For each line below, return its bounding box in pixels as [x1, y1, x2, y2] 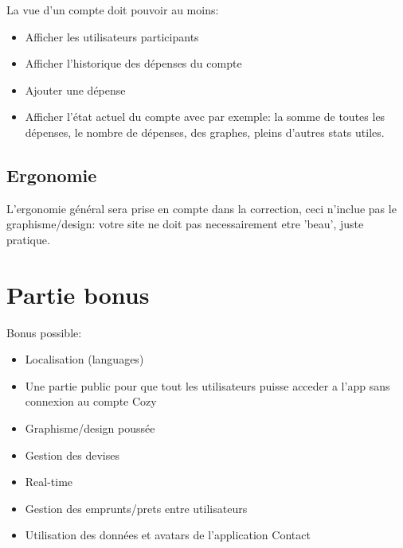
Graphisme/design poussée [25, 420, 155, 437]
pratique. [6, 231, 50, 247]
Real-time [25, 473, 73, 490]
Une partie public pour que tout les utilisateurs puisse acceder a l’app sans [25, 377, 390, 394]
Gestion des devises [25, 446, 120, 463]
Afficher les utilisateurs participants [25, 28, 199, 45]
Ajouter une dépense [25, 81, 126, 98]
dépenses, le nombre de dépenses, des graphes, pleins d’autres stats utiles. [25, 123, 385, 140]
